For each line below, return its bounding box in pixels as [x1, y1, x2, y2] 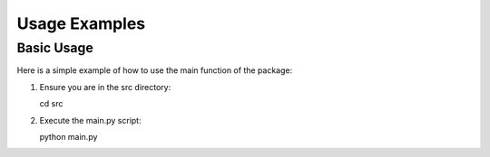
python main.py [39, 131, 98, 142]
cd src [39, 98, 64, 109]
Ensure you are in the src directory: [39, 81, 171, 92]
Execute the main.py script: [39, 115, 142, 125]
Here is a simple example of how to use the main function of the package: [16, 65, 293, 76]
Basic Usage [16, 40, 94, 56]
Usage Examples [16, 14, 146, 33]
